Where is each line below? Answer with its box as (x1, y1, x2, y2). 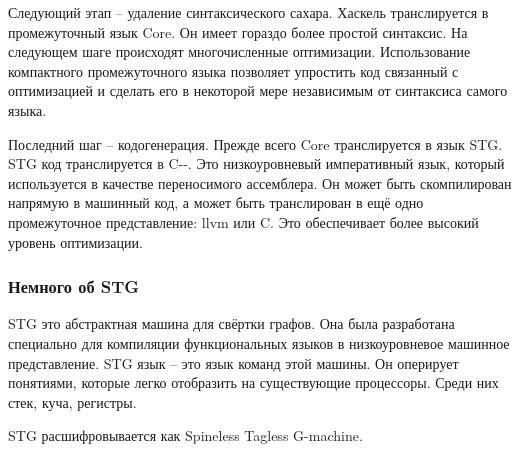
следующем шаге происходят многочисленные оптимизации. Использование (8, 41, 471, 62)
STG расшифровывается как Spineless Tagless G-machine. (8, 425, 363, 446)
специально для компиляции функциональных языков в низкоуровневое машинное (8, 332, 510, 353)
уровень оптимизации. (8, 231, 143, 252)
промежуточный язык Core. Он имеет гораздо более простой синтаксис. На (8, 21, 468, 42)
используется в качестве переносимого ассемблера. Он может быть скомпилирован (8, 172, 512, 193)
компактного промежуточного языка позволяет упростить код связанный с (8, 60, 459, 81)
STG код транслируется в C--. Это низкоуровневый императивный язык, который (8, 153, 505, 174)
